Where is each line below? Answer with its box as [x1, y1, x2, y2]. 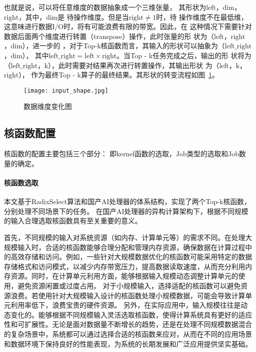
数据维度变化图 [24, 101, 72, 111]
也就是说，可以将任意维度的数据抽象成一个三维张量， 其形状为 [4, 2, 206, 12]
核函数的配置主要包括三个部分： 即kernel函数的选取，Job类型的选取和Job [4, 148, 239, 159]
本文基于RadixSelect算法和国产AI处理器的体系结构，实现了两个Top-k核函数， [4, 196, 251, 207]
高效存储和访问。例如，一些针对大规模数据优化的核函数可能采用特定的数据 [10, 251, 252, 262]
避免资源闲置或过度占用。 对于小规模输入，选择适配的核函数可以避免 [17, 280, 241, 290]
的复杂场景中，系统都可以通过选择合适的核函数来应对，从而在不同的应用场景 [4, 328, 252, 339]
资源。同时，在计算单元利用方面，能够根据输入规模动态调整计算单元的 [10, 271, 238, 281]
